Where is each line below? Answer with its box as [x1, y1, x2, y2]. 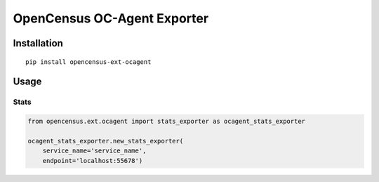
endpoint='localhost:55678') [42, 157, 143, 164]
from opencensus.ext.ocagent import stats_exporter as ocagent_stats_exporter [27, 117, 305, 126]
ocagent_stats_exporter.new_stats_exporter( [27, 137, 184, 145]
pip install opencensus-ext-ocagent [25, 58, 152, 66]
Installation [13, 37, 63, 49]
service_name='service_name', [42, 147, 147, 155]
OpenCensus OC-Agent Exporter [13, 11, 209, 26]
